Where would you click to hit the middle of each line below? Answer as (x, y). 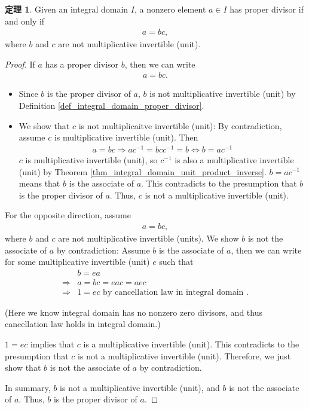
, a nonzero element (170, 9)
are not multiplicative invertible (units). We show (149, 238)
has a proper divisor (82, 64)
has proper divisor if (267, 9)
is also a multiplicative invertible (234, 159)
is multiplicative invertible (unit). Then (126, 137)
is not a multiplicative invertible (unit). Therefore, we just (184, 355)
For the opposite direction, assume (68, 215)
